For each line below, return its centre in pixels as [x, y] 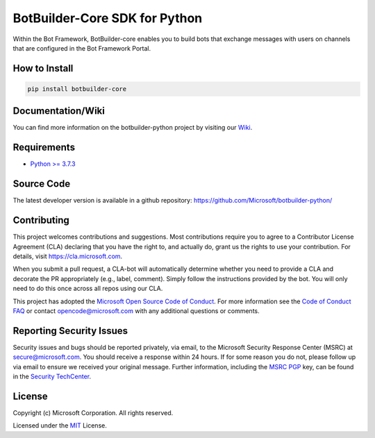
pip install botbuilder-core [77, 89]
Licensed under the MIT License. [60, 426]
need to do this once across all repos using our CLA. [88, 289]
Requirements [44, 148]
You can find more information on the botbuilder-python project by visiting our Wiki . [133, 128]
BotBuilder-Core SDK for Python [108, 18]
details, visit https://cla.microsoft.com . [68, 256]
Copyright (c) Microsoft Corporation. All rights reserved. [93, 412]
